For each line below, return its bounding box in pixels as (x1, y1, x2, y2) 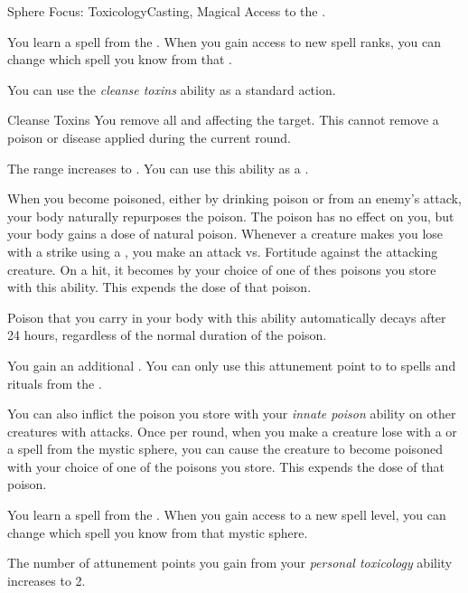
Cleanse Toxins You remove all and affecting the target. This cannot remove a (7, 110, 439, 129)
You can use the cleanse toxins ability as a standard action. (7, 80, 336, 99)
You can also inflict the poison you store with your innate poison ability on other (7, 404, 456, 423)
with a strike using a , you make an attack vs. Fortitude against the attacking (7, 241, 438, 260)
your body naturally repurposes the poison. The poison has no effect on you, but (7, 206, 454, 225)
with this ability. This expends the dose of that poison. (7, 278, 312, 296)
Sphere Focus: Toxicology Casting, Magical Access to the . (7, 2, 326, 20)
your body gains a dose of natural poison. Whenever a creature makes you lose (7, 224, 444, 243)
